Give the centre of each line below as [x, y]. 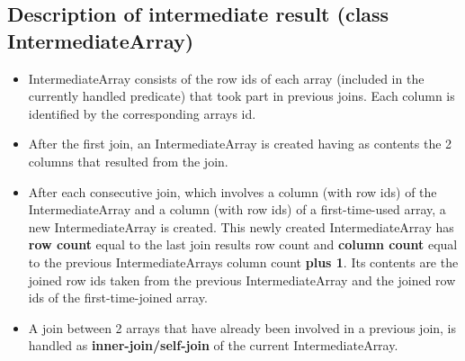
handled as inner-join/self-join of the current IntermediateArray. [213, 345]
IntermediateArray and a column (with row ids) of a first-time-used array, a [237, 209]
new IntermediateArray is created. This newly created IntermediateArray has [241, 226]
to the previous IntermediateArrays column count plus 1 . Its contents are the [243, 262]
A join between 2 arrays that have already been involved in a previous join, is [242, 327]
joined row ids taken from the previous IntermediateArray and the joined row [242, 280]
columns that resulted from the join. [128, 161]
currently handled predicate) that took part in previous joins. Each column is [241, 96]
